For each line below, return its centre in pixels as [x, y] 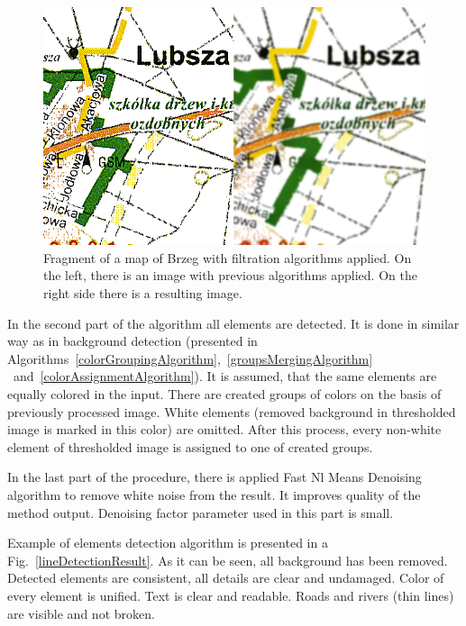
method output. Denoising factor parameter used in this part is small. [201, 512]
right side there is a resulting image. [143, 293]
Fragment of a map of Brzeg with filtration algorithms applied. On [228, 257]
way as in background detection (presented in [132, 341]
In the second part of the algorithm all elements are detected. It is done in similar [233, 323]
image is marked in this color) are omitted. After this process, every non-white [224, 429]
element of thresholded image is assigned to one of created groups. [190, 446]
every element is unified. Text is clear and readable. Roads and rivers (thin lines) [231, 595]
